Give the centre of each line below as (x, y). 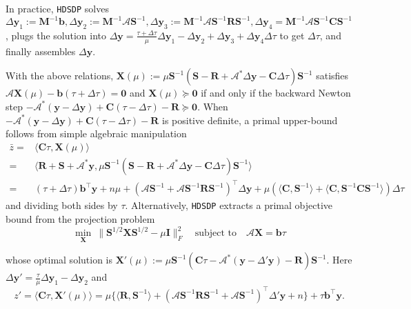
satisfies (332, 76)
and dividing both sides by (62, 205)
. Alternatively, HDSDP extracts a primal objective (229, 205)
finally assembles (41, 51)
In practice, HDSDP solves (57, 8)
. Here (339, 260)
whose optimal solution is (59, 260)
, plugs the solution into (56, 35)
